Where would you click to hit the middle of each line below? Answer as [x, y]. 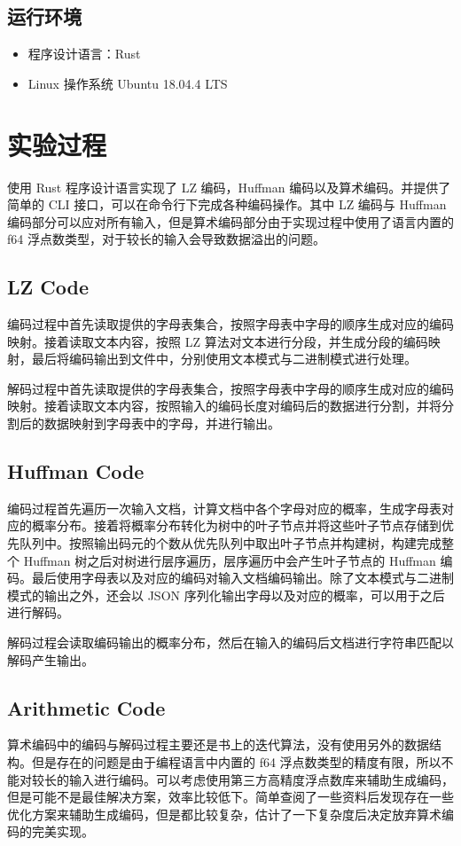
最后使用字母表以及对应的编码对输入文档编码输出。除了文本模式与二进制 [242, 578]
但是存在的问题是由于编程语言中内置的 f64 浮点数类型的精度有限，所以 [236, 762]
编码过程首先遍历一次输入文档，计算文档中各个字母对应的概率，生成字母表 [224, 508]
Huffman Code [76, 471]
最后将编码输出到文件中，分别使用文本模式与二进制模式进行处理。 [224, 359]
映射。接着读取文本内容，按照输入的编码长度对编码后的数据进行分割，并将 [224, 406]
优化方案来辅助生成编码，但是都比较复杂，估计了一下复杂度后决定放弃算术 [224, 814]
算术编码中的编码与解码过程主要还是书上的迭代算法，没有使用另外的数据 [218, 744]
